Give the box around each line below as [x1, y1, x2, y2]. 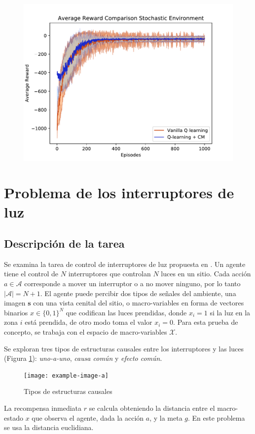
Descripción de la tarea [4, 235, 125, 251]
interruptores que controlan [68, 268, 151, 279]
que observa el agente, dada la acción [32, 412, 144, 423]
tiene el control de [4, 268, 59, 279]
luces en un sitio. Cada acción [161, 268, 251, 279]
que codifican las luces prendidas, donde [66, 307, 187, 317]
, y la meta [149, 412, 182, 423]
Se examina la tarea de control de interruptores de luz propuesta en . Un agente [4, 259, 246, 269]
